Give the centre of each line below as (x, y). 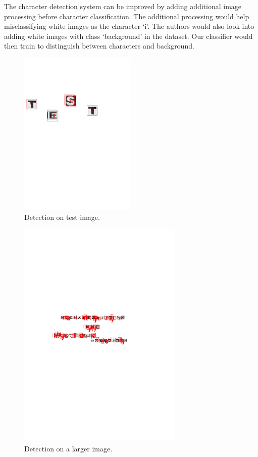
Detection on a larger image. (68, 448)
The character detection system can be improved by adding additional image (123, 6)
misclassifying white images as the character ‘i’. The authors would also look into (129, 26)
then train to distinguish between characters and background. (99, 46)
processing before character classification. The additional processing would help (127, 16)
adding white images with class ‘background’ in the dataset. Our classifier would (128, 36)
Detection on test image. (62, 217)
